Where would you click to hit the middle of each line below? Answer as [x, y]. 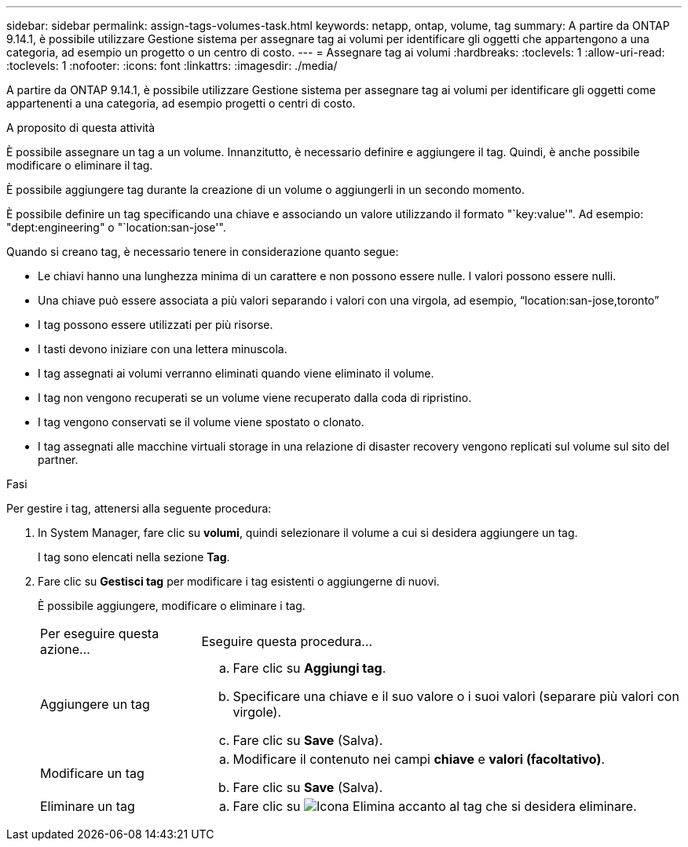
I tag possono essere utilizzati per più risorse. [156, 325]
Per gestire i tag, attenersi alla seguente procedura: [139, 508]
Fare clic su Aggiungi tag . [309, 668]
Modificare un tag [92, 773]
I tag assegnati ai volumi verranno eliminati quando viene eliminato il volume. [236, 373]
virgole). [257, 712]
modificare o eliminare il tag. [80, 165]
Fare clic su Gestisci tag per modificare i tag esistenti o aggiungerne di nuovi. [239, 581]
